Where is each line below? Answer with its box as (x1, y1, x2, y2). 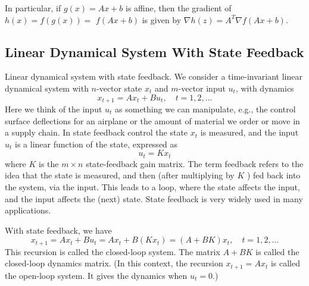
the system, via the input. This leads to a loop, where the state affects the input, (5, 181, 300, 193)
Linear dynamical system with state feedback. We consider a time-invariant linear (5, 70, 302, 83)
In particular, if (5, 2, 61, 14)
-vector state (96, 81, 142, 94)
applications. (5, 204, 51, 216)
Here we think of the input (5, 103, 102, 115)
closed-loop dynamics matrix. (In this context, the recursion (5, 257, 223, 269)
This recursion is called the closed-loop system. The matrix (5, 245, 220, 257)
